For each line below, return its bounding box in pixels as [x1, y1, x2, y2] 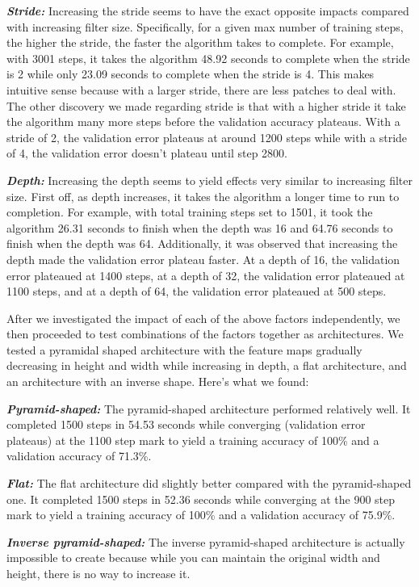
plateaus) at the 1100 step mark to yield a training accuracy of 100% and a [6, 431, 379, 448]
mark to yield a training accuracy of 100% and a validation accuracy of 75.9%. [6, 506, 396, 523]
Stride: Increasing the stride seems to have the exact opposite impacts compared [6, 2, 409, 19]
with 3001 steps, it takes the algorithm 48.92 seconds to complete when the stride [6, 49, 410, 66]
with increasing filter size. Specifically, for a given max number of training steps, [6, 18, 404, 35]
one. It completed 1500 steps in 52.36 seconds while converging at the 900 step [6, 490, 396, 507]
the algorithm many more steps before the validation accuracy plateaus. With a [6, 113, 400, 130]
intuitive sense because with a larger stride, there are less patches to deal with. [6, 81, 396, 98]
